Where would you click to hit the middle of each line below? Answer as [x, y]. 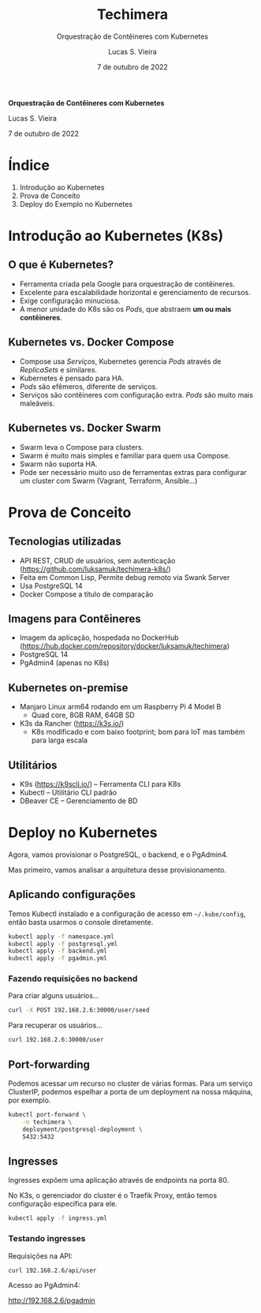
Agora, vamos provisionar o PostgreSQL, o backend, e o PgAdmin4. [118, 855]
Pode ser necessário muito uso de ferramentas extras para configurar [133, 472]
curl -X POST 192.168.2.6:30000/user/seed [79, 1010]
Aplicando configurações [72, 894]
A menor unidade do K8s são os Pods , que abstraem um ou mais [125, 309]
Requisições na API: [41, 1255]
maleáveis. [37, 403]
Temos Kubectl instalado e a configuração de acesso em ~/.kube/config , [127, 914]
